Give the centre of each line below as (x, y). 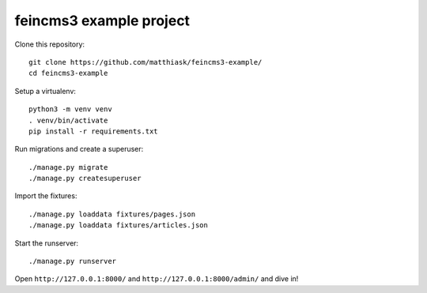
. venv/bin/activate (68, 120)
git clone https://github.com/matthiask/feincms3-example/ (145, 62)
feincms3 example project (102, 21)
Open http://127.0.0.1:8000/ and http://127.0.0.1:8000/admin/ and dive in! (157, 279)
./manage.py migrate (68, 167)
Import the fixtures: (46, 196)
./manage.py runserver (73, 261)
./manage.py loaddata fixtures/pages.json (112, 214)
